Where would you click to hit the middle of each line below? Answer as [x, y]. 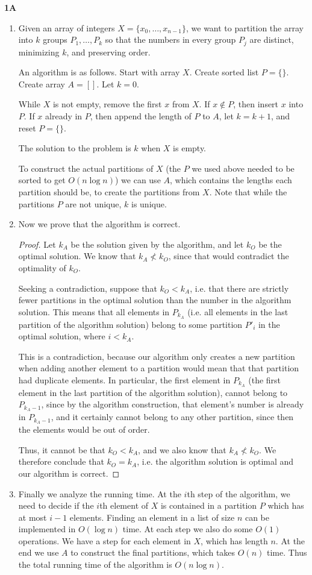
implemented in [47, 529]
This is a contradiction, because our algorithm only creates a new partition [157, 356]
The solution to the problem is [75, 148]
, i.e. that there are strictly [239, 288]
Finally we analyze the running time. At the [100, 493]
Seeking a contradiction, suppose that [88, 288]
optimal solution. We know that [77, 256]
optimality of [42, 267]
